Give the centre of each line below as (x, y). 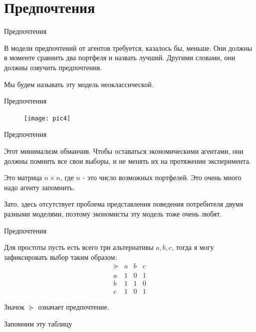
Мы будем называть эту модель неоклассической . (79, 84)
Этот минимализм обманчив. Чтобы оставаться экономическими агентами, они (124, 151)
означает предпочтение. (74, 307)
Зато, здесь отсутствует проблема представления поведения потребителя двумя (124, 204)
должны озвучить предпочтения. (53, 67)
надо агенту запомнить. (39, 187)
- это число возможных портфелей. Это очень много (162, 177)
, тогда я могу (193, 247)
